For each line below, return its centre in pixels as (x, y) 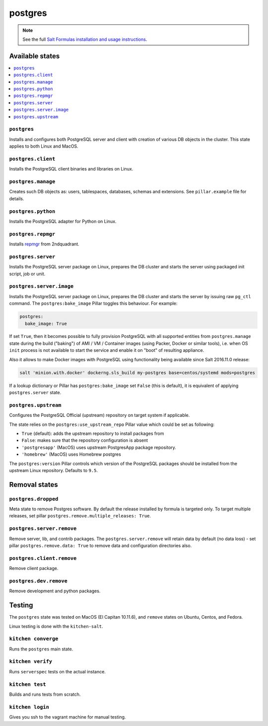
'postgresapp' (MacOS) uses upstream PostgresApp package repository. (99, 447)
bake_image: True (46, 323)
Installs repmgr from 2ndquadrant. (44, 244)
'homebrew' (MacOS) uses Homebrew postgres (71, 454)
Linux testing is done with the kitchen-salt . (56, 626)
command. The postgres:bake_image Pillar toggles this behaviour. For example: (93, 304)
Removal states (33, 484)
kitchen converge (34, 639)
